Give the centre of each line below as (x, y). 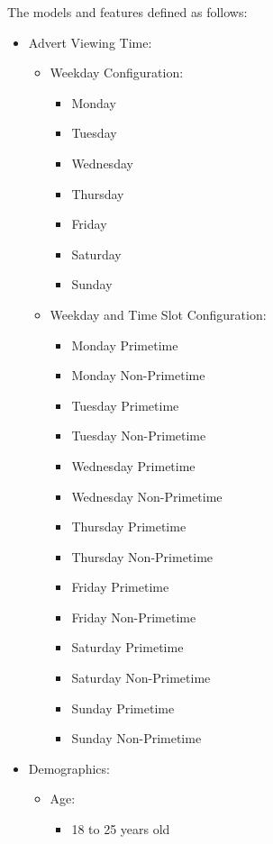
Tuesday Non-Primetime (139, 436)
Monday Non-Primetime (138, 375)
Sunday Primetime (123, 708)
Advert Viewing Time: (90, 42)
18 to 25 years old (121, 829)
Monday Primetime (125, 345)
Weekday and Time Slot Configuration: (158, 314)
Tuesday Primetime (125, 405)
